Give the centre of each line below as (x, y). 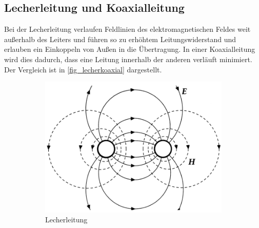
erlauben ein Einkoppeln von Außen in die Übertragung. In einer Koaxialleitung (130, 49)
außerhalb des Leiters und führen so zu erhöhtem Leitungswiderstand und (120, 39)
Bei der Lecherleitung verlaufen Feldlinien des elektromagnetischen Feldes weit (127, 29)
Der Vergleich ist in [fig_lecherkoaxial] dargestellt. (83, 69)
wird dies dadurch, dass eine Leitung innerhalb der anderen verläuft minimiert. (128, 59)
